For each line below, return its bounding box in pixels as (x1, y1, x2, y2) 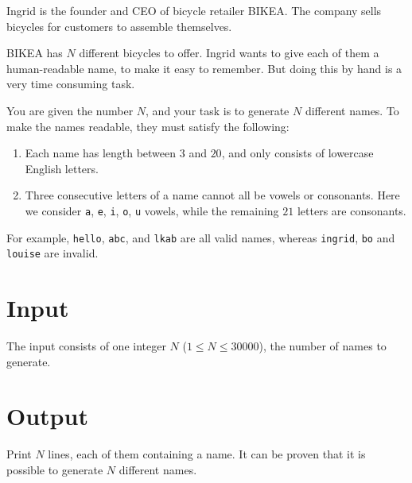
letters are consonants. (297, 202, 406, 218)
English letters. (25, 160, 99, 176)
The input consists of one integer (6, 338, 166, 354)
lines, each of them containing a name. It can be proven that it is (48, 446, 366, 462)
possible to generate (6, 461, 103, 477)
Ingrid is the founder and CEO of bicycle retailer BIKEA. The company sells (6, 2, 382, 18)
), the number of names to (258, 338, 387, 354)
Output (6, 400, 88, 432)
